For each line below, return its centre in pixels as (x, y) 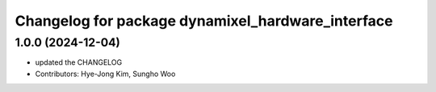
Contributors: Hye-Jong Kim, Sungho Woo (105, 74)
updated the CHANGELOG (79, 62)
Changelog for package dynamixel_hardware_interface (204, 21)
